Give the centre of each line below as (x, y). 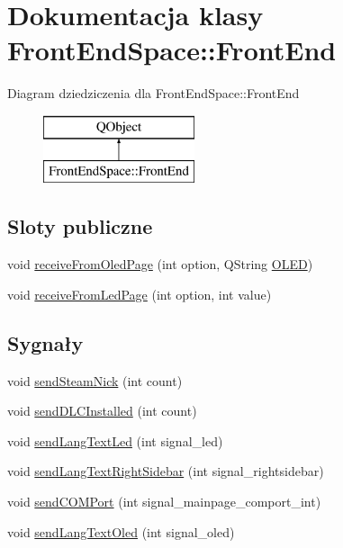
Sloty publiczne (80, 226)
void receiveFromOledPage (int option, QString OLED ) (160, 264)
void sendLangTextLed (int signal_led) (115, 440)
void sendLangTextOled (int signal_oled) (121, 531)
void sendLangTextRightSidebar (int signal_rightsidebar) (166, 471)
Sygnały (45, 342)
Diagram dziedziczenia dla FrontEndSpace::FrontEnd (153, 93)
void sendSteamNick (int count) (95, 380)
